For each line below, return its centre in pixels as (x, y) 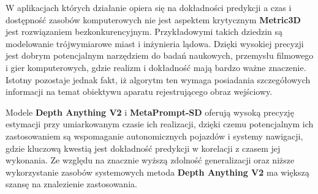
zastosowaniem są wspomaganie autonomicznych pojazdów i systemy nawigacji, (154, 136)
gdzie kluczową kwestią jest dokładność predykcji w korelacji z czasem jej (143, 148)
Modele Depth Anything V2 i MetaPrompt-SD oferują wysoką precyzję (150, 112)
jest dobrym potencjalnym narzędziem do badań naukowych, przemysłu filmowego (160, 55)
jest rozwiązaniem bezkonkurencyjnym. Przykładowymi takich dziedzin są (144, 32)
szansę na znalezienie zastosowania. (71, 184)
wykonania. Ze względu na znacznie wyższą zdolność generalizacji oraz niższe (150, 160)
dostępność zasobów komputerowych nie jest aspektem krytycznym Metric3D (153, 19)
